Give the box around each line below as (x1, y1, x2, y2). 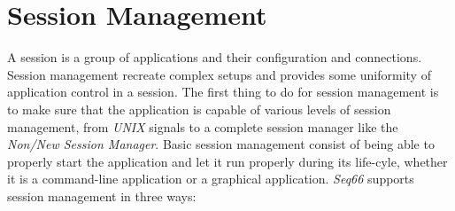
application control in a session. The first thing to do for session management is (7, 82, 439, 101)
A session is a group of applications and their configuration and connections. (7, 48, 422, 66)
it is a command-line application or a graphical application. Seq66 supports (7, 169, 414, 188)
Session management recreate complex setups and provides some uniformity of (7, 65, 431, 83)
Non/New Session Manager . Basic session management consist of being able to (7, 135, 435, 153)
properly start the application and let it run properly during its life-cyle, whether (7, 152, 448, 170)
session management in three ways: (7, 186, 197, 205)
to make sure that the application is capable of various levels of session (7, 99, 391, 118)
